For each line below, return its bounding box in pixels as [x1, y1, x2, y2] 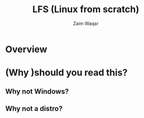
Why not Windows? [5, 87, 69, 96]
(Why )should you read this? [5, 67, 128, 78]
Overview [5, 43, 47, 55]
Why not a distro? [5, 104, 63, 113]
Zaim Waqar [73, 20, 99, 26]
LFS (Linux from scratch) [32, 4, 139, 15]
